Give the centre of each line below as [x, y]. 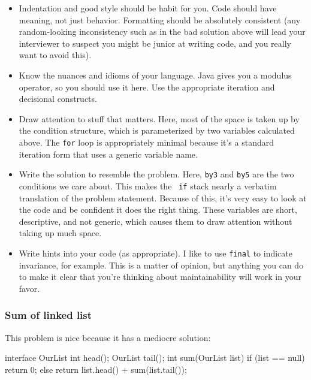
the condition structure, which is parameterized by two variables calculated [157, 130]
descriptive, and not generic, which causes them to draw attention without [155, 221]
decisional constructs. [58, 99]
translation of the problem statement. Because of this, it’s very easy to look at [163, 197]
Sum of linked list [49, 315]
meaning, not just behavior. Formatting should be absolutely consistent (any [160, 19]
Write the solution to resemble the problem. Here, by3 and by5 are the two [156, 174]
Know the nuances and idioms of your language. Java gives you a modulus [155, 75]
